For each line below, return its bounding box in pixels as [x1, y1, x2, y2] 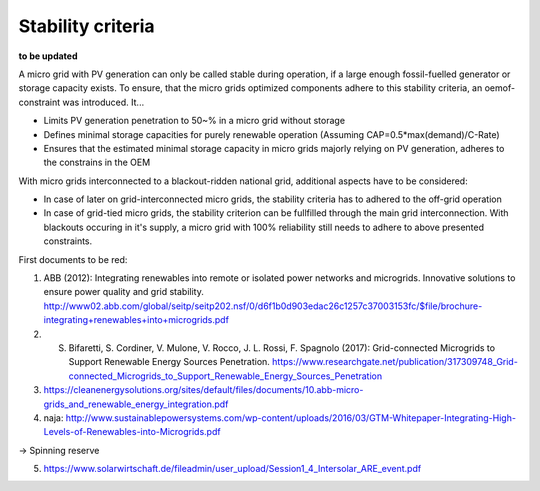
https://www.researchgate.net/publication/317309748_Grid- [271, 356, 519, 368]
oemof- [484, 82, 515, 94]
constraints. [43, 235, 93, 247]
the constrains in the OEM [43, 156, 151, 169]
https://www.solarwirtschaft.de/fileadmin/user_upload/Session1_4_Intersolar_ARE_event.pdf [43, 463, 422, 475]
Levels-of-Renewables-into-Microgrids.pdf [43, 426, 221, 438]
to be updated [18, 50, 79, 62]
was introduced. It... [61, 96, 145, 108]
